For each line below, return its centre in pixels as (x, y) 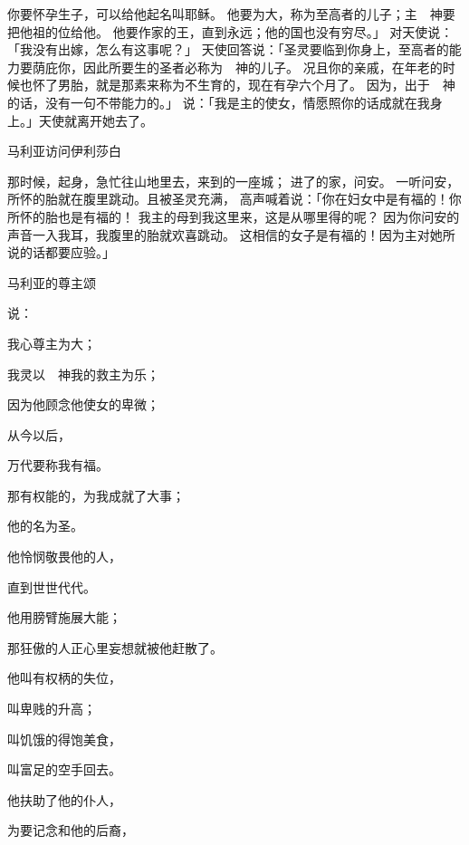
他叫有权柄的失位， (64, 678)
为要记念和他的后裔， (71, 830)
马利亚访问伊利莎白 (64, 151)
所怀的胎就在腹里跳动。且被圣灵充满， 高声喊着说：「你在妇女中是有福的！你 (234, 199)
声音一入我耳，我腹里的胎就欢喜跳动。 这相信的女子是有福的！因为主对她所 (231, 234)
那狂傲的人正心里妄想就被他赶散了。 (115, 647)
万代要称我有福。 (58, 465)
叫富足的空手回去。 (64, 769)
